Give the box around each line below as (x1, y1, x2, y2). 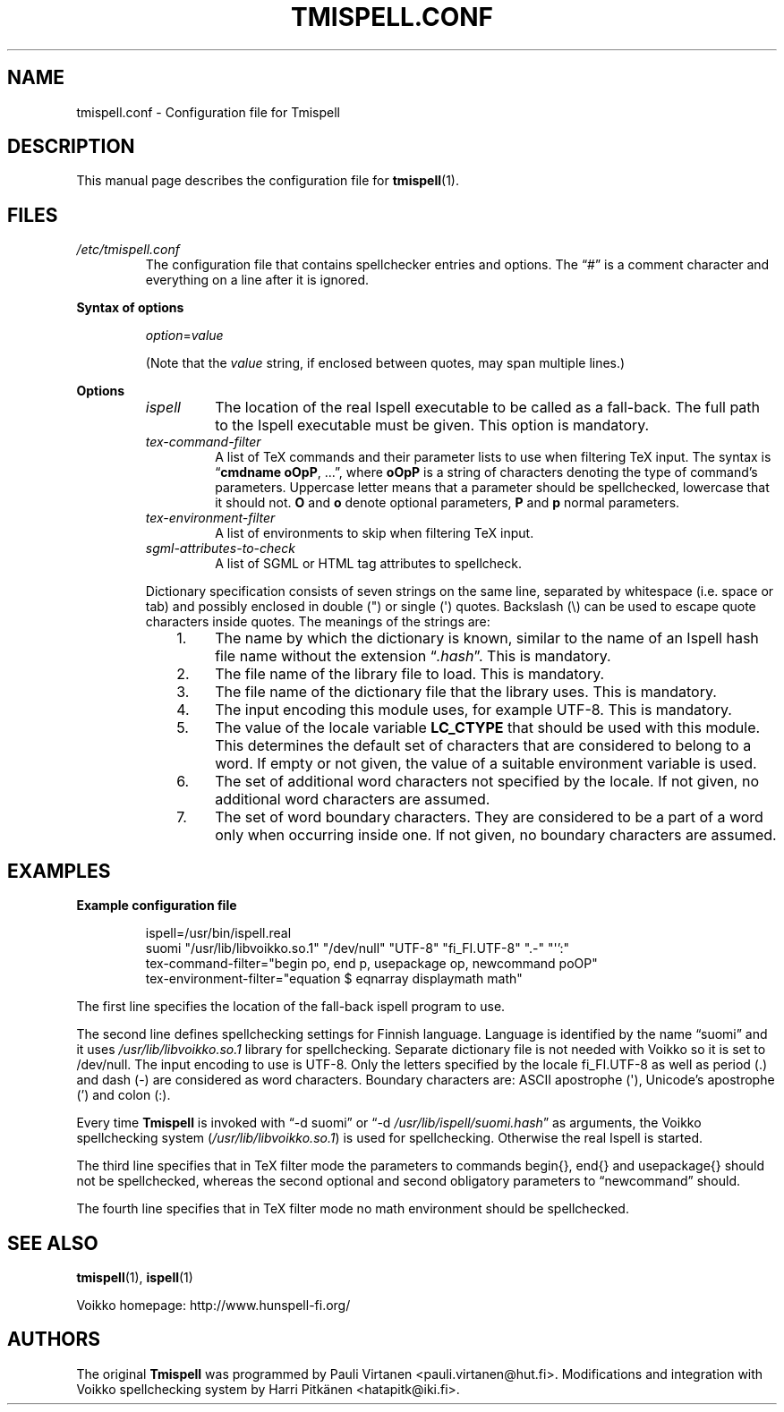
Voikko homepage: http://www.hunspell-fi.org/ (76, 1297, 351, 1313)
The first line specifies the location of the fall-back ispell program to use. (76, 999, 506, 1015)
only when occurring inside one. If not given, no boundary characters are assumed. (215, 826, 777, 845)
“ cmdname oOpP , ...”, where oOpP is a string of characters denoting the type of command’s (215, 464, 758, 481)
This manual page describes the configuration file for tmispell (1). (76, 173, 459, 189)
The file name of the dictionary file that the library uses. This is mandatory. (215, 683, 717, 702)
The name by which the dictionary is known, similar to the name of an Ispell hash (215, 629, 759, 648)
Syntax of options (76, 300, 184, 316)
